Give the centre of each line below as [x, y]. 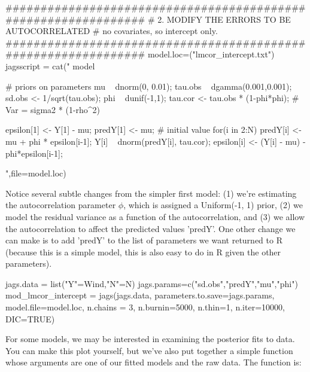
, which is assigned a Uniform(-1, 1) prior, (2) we [213, 205]
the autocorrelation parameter [61, 205]
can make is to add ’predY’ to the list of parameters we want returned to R [144, 240]
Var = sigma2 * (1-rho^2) [53, 109]
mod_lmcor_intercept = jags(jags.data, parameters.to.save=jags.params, [140, 295]
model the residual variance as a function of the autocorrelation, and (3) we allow [155, 216]
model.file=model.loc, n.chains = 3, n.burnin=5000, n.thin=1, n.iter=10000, [145, 307]
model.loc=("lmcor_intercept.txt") [211, 54]
